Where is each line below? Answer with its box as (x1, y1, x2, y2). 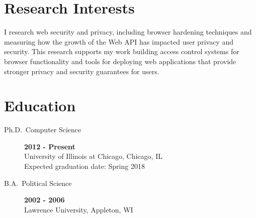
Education (4, 95, 76, 116)
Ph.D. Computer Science (4, 124, 81, 135)
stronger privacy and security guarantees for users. (4, 66, 159, 76)
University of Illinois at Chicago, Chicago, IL (24, 151, 162, 161)
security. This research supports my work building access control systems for (4, 46, 239, 57)
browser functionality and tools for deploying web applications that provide (4, 56, 236, 66)
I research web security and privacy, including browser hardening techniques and (4, 27, 252, 37)
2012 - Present (24, 141, 75, 151)
